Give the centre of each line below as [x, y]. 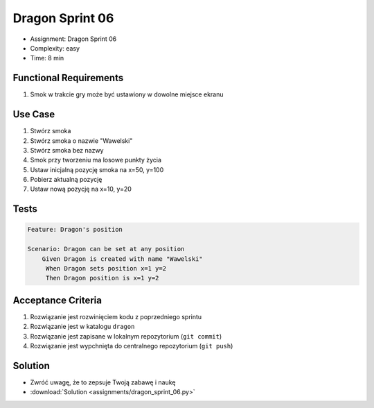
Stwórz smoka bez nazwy [67, 150]
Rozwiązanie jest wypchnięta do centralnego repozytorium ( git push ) [132, 346]
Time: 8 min [47, 58]
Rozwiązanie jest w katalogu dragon [82, 327]
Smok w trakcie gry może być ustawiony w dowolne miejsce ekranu [127, 94]
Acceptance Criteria [57, 300]
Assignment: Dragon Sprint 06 [73, 39]
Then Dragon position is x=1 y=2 [102, 278]
